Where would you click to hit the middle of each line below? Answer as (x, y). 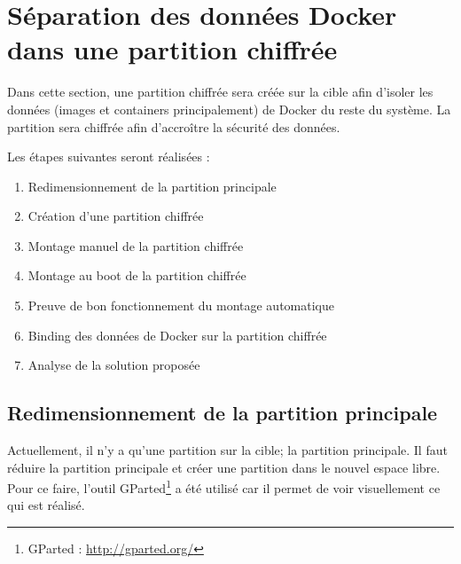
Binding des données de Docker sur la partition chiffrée (177, 335)
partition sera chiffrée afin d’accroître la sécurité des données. (174, 126)
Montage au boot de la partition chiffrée (137, 275)
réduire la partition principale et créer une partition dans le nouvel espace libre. (224, 467)
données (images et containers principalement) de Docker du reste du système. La (229, 109)
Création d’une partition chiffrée (116, 216)
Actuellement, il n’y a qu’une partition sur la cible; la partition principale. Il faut (227, 450)
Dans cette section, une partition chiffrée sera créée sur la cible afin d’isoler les (220, 92)
